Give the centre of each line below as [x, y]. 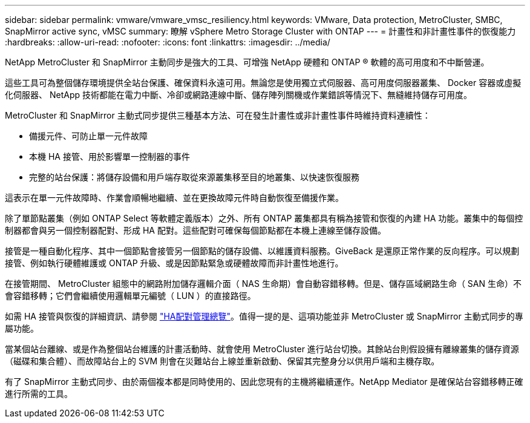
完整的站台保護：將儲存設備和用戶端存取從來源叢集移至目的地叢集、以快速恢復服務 [194, 177]
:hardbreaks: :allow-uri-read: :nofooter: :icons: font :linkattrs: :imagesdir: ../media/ [168, 42]
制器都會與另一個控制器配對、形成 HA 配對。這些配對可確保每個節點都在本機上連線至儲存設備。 [195, 230]
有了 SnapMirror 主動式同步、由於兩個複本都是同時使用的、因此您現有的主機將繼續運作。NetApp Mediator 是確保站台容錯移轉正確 [264, 382]
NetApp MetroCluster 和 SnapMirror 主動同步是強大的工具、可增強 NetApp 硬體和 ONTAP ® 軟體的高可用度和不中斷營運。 [247, 62]
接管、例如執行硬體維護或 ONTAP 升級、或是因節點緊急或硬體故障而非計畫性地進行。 [174, 263]
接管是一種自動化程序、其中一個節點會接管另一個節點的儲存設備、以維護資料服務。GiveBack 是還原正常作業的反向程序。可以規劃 [262, 251]
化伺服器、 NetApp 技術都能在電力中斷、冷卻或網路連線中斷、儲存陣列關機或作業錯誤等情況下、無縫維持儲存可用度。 [238, 95]
